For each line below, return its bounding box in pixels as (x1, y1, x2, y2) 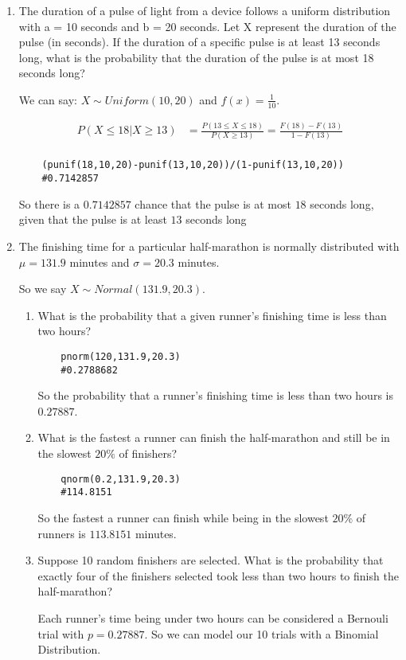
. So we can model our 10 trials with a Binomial (144, 625, 379, 642)
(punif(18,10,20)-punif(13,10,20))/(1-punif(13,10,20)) (41, 159, 344, 171)
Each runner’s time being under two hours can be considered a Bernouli (37, 609, 388, 626)
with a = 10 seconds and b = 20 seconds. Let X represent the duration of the (18, 18, 396, 34)
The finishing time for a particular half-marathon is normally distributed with (18, 237, 400, 254)
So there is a (18, 195, 80, 212)
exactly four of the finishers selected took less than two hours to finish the (37, 567, 399, 584)
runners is (37, 525, 86, 541)
